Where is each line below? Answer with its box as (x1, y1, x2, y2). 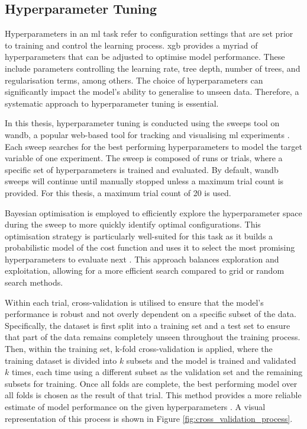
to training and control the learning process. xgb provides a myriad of (5, 39, 258, 51)
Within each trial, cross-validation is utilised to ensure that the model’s (5, 296, 264, 308)
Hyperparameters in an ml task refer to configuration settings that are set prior (5, 27, 293, 40)
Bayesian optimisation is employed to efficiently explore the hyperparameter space (5, 206, 302, 219)
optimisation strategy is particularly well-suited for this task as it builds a (5, 229, 273, 242)
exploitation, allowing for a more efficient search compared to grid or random (5, 264, 285, 277)
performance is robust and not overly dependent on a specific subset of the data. (5, 308, 296, 320)
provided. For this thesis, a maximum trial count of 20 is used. (5, 186, 231, 199)
